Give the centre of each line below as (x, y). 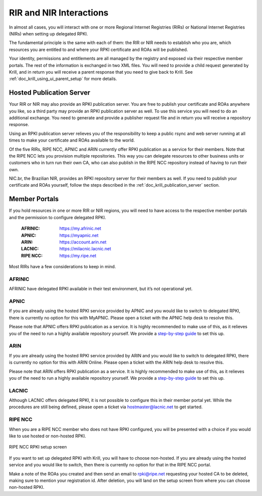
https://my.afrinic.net (80, 228)
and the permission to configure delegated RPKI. (57, 217)
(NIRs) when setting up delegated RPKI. (49, 33)
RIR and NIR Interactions (59, 13)
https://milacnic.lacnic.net (85, 249)
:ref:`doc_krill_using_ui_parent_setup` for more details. (63, 79)
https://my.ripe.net (78, 256)
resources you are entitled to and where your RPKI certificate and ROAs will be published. (98, 49)
